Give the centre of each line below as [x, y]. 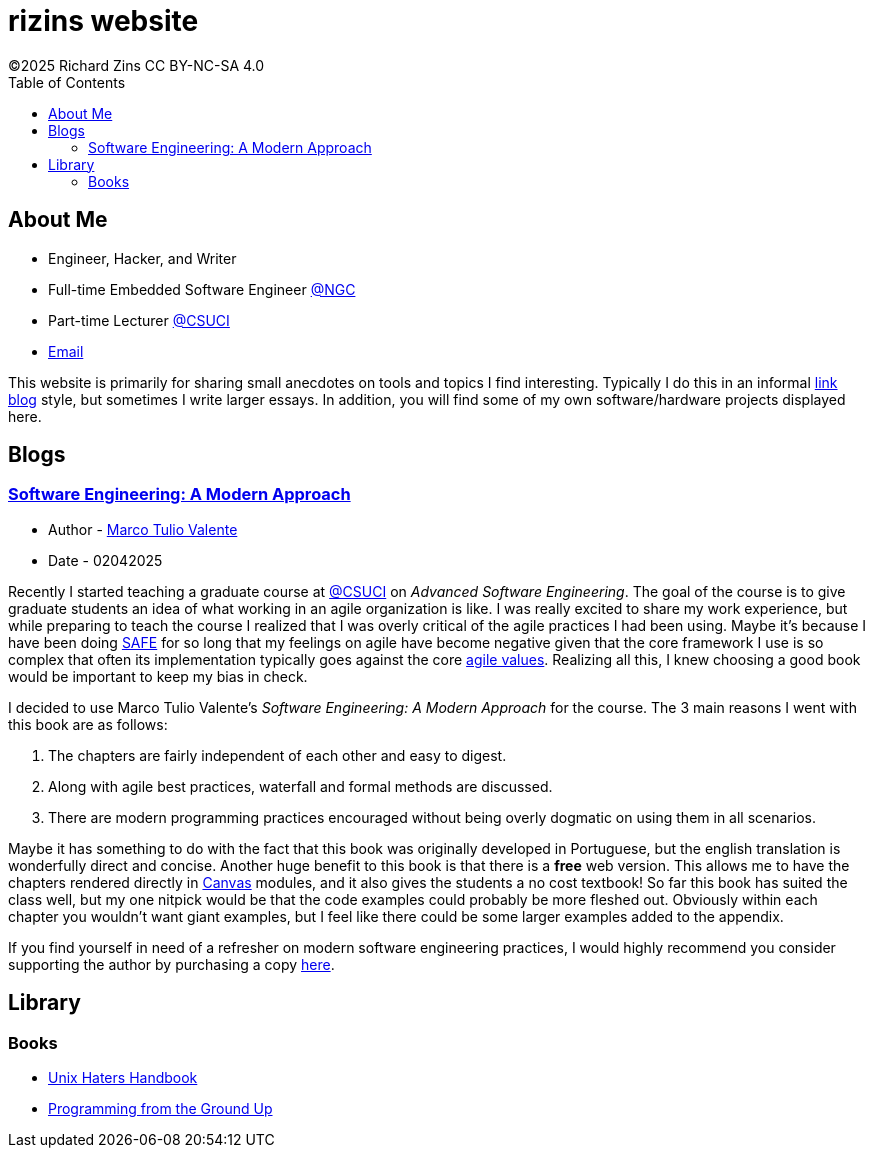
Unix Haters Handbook [123, 1078]
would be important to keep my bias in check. [158, 676]
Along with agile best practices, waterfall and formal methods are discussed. [300, 786]
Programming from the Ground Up [160, 1109]
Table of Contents [67, 82]
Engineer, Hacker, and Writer [142, 258]
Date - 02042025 [105, 560]
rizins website [103, 21]
